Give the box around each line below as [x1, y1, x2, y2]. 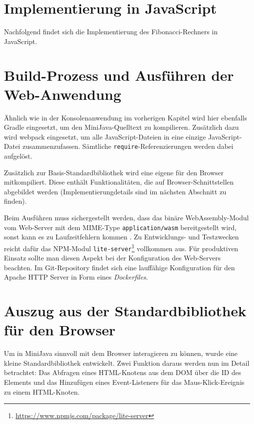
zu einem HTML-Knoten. [4, 386, 80, 397]
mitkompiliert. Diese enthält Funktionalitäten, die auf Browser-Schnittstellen [4, 177, 234, 187]
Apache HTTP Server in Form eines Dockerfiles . [4, 272, 148, 282]
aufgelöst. [4, 151, 33, 161]
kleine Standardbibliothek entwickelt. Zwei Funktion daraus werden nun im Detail [4, 357, 250, 368]
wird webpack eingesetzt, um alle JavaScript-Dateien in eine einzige [4, 131, 206, 141]
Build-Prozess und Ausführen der [4, 65, 234, 85]
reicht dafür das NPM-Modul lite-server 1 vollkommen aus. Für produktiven [4, 241, 238, 253]
